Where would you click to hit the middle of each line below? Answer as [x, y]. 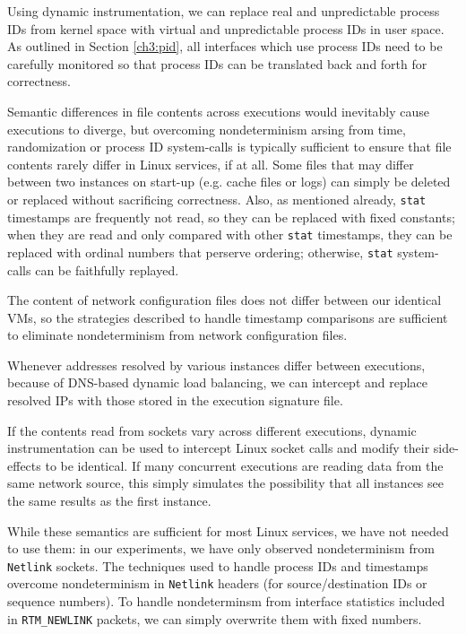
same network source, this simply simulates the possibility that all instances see [225, 483]
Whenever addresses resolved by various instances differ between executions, [216, 365]
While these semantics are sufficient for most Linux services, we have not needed [228, 530]
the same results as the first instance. [109, 501]
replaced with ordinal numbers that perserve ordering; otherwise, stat [200, 252]
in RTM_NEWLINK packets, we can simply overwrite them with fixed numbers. [215, 618]
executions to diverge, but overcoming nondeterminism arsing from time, [207, 129]
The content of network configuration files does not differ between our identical [224, 300]
